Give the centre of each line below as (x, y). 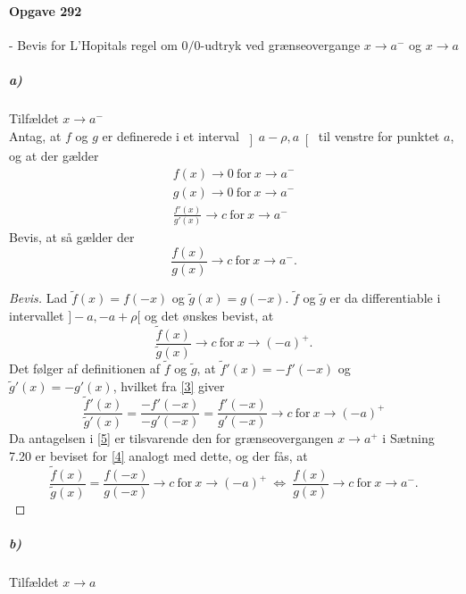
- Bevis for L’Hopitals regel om (93, 44)
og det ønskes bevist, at (209, 315)
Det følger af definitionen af (85, 368)
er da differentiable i (385, 298)
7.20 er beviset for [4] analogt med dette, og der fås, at (158, 456)
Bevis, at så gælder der (72, 237)
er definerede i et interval (171, 135)
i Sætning (408, 438)
